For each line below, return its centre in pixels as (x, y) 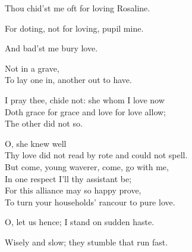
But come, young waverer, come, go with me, (87, 166)
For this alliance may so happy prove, (73, 190)
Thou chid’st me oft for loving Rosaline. (78, 8)
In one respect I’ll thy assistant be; (68, 178)
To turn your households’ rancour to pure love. (90, 202)
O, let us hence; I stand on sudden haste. (80, 222)
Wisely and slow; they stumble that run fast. (86, 242)
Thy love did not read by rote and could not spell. (96, 155)
